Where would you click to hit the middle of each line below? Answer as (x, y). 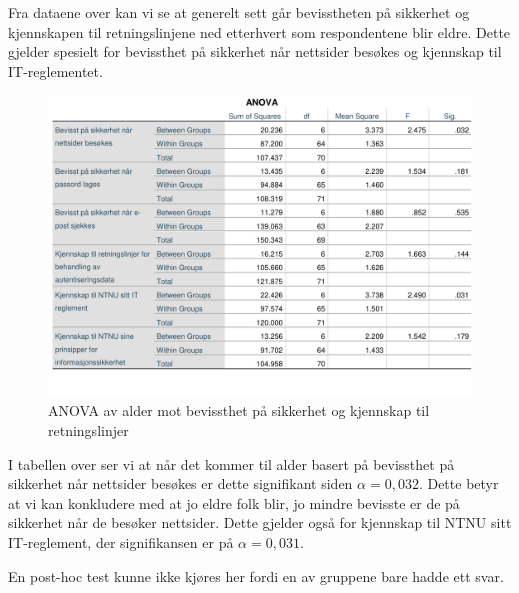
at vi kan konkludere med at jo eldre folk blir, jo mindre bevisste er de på (234, 502)
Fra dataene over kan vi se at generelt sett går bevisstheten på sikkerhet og (239, 12)
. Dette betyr (458, 483)
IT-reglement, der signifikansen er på (121, 541)
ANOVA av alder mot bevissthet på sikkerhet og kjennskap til (239, 410)
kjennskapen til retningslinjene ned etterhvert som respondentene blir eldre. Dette (259, 31)
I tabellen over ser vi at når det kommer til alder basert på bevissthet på (231, 463)
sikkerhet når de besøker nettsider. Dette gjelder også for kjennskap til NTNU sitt (260, 522)
